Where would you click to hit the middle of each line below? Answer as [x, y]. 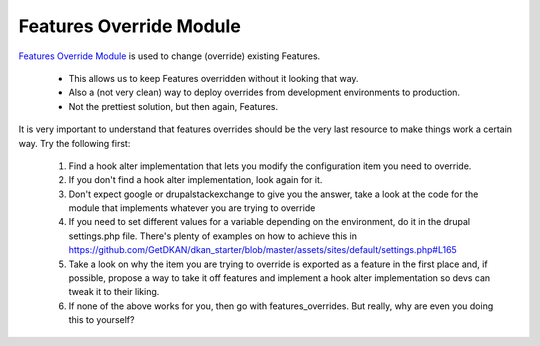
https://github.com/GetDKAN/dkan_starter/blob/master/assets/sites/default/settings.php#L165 [262, 250]
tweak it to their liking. [114, 292]
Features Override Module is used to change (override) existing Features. [169, 56]
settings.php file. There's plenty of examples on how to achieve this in [213, 236]
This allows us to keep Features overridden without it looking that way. [213, 78]
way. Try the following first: [74, 143]
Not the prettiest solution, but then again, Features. [173, 106]
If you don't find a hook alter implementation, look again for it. [195, 180]
